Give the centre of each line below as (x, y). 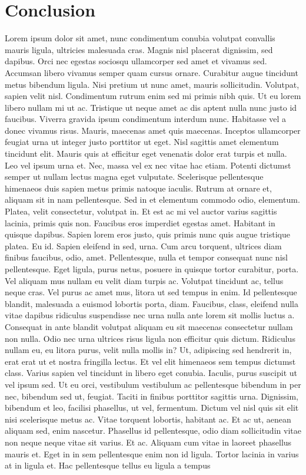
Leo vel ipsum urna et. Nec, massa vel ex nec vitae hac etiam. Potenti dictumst (148, 165)
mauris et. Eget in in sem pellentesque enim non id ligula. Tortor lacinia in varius (152, 453)
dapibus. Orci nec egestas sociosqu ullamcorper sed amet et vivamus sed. (136, 61)
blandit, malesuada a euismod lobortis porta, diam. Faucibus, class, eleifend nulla (152, 303)
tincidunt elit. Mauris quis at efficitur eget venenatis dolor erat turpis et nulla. (146, 154)
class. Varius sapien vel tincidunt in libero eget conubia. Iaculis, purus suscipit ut (151, 373)
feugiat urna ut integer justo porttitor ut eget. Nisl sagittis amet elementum (142, 142)
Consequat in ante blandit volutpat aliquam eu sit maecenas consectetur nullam (149, 326)
